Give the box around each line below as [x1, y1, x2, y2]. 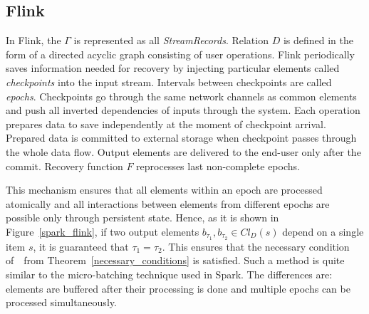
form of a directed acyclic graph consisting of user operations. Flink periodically [6, 46, 355, 61]
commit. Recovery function [6, 158, 123, 173]
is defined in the [283, 33, 353, 48]
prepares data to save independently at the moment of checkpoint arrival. [6, 116, 326, 131]
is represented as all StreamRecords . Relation [73, 33, 269, 48]
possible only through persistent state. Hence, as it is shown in [6, 210, 279, 225]
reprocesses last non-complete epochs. [136, 158, 300, 173]
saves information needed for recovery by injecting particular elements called [6, 61, 340, 75]
